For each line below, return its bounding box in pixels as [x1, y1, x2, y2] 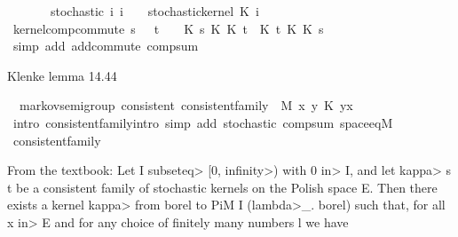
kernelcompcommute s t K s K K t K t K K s [12, 19, 324, 37]
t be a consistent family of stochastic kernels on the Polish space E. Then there [7, 178, 438, 196]
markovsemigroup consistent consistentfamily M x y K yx [19, 96, 353, 115]
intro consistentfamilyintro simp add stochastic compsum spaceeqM [12, 113, 393, 131]
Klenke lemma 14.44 [7, 66, 117, 84]
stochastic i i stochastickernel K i [50, 2, 259, 20]
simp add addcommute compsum [12, 36, 199, 55]
